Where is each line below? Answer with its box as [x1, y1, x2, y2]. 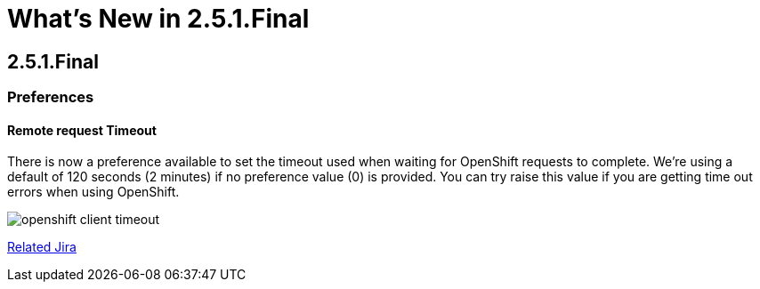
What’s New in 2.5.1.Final [7, 4, 310, 34]
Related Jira [7, 239, 77, 255]
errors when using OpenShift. [7, 184, 180, 200]
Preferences [7, 88, 94, 107]
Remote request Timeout [7, 122, 157, 138]
